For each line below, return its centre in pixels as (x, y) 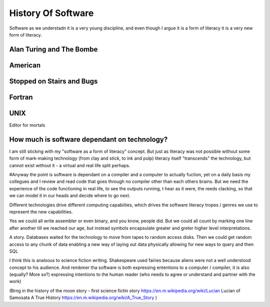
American (25, 65)
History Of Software (51, 13)
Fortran (21, 97)
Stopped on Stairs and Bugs (53, 81)
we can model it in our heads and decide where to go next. (70, 196)
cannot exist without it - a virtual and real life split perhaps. (70, 165)
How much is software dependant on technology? (88, 139)
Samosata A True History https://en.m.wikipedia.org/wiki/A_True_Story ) (83, 297)
